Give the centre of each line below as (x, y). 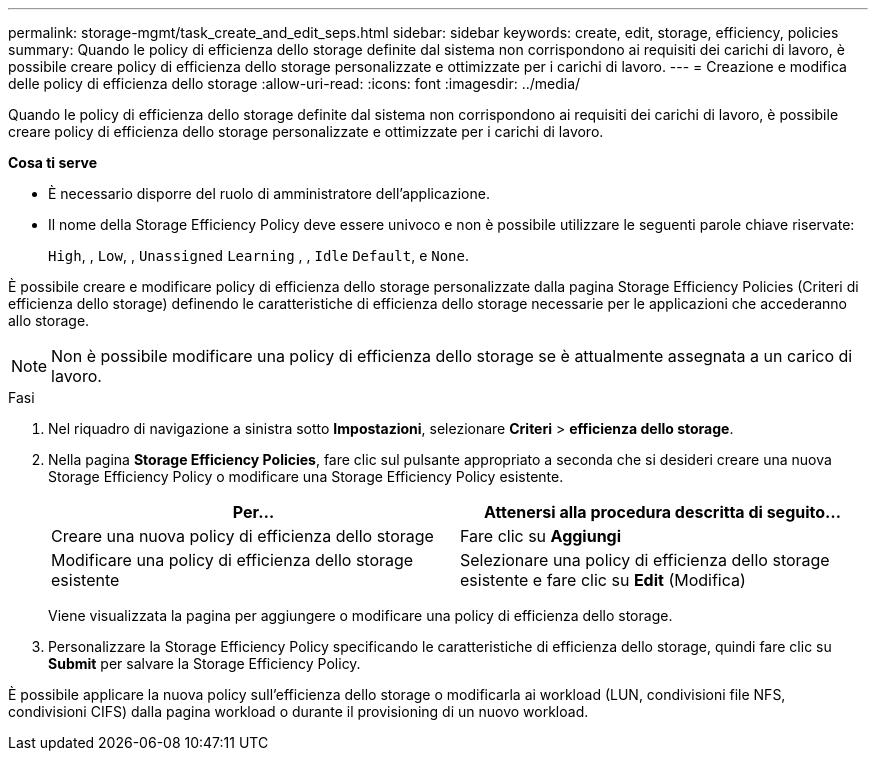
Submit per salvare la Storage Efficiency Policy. (204, 663)
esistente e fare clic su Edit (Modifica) (603, 580)
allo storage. (49, 320)
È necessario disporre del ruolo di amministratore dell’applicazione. (269, 193)
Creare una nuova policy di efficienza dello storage (242, 536)
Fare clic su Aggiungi (541, 536)
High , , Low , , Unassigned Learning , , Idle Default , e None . (258, 255)
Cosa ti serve (53, 162)
